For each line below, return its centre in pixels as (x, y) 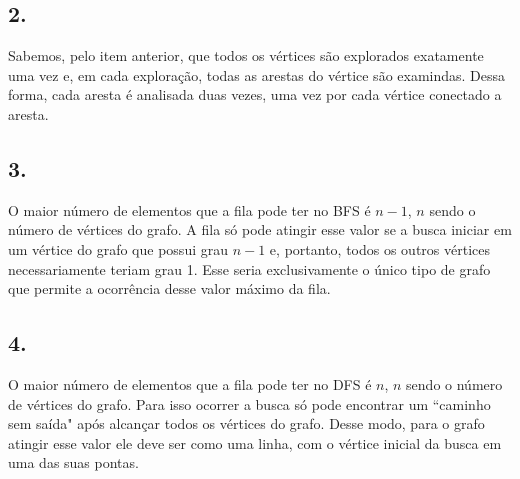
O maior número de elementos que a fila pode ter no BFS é (189, 209)
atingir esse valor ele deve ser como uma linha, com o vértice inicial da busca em (255, 442)
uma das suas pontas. (73, 462)
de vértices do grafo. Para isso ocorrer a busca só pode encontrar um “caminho (249, 403)
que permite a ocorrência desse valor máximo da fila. (169, 288)
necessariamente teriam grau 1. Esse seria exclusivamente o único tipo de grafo (249, 268)
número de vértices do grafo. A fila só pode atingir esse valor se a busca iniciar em (260, 229)
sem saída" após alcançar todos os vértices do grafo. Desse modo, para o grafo (246, 423)
